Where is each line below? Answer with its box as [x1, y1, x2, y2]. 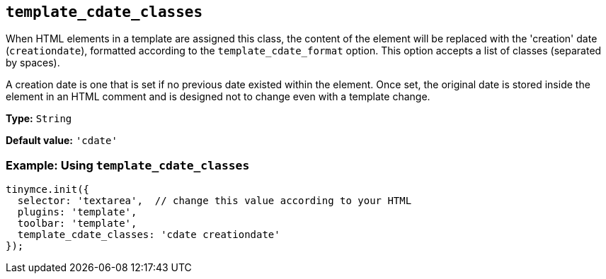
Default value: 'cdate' [6, 134, 118, 147]
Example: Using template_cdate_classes [6, 158, 250, 172]
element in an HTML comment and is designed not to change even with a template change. [6, 90, 430, 103]
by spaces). [6, 57, 60, 69]
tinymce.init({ [6, 184, 90, 196]
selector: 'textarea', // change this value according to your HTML [17, 195, 412, 207]
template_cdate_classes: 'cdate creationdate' [17, 229, 280, 241]
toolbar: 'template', [17, 218, 137, 230]
